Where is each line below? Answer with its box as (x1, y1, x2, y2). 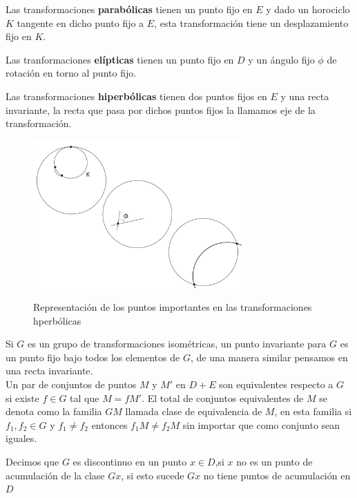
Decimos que (6, 454, 59, 469)
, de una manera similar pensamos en (190, 349, 348, 364)
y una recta (280, 88, 329, 103)
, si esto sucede (121, 468, 184, 482)
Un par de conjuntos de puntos (6, 377, 137, 392)
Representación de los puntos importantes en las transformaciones (33, 300, 312, 314)
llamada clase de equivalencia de (125, 404, 262, 419)
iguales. (6, 431, 37, 446)
